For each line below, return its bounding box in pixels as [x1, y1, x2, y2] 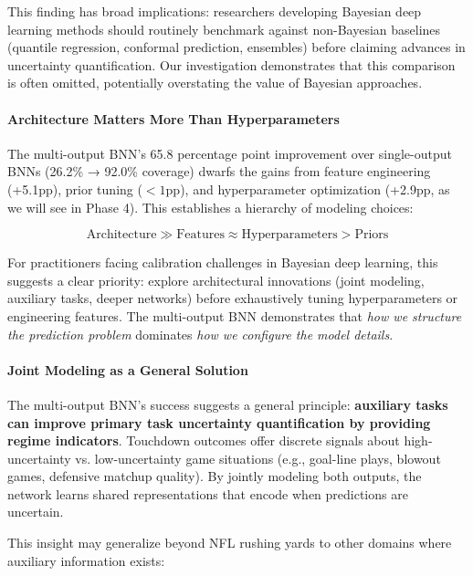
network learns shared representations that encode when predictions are [7, 484, 408, 503]
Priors [354, 228, 389, 242]
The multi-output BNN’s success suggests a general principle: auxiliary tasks [7, 394, 448, 414]
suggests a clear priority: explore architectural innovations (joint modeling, [7, 270, 425, 289]
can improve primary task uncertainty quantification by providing [7, 413, 431, 432]
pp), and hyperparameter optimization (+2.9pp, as [165, 179, 450, 198]
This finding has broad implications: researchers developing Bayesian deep [7, 2, 422, 20]
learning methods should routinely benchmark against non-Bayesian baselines [7, 19, 441, 38]
